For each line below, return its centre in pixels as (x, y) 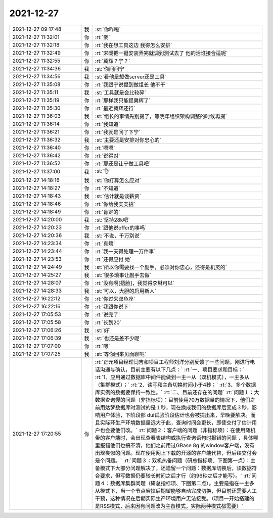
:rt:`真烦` (105, 244)
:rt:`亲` (102, 37)
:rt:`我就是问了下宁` (118, 132)
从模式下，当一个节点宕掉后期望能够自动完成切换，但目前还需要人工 (176, 491)
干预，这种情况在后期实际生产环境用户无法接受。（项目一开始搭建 (172, 498)
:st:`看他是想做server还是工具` (131, 77)
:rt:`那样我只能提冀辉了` (123, 100)
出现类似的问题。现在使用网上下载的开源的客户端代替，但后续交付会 (176, 453)
